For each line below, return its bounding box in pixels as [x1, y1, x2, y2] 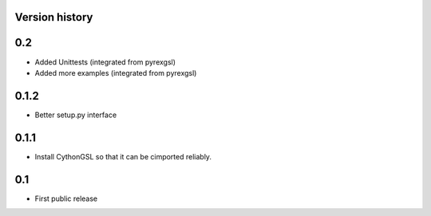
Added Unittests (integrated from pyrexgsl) [34, 57, 176, 67]
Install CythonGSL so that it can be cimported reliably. [34, 151, 212, 161]
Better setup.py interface [34, 110, 117, 120]
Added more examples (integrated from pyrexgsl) [34, 68, 197, 77]
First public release [34, 194, 98, 203]
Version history [14, 10, 93, 24]
